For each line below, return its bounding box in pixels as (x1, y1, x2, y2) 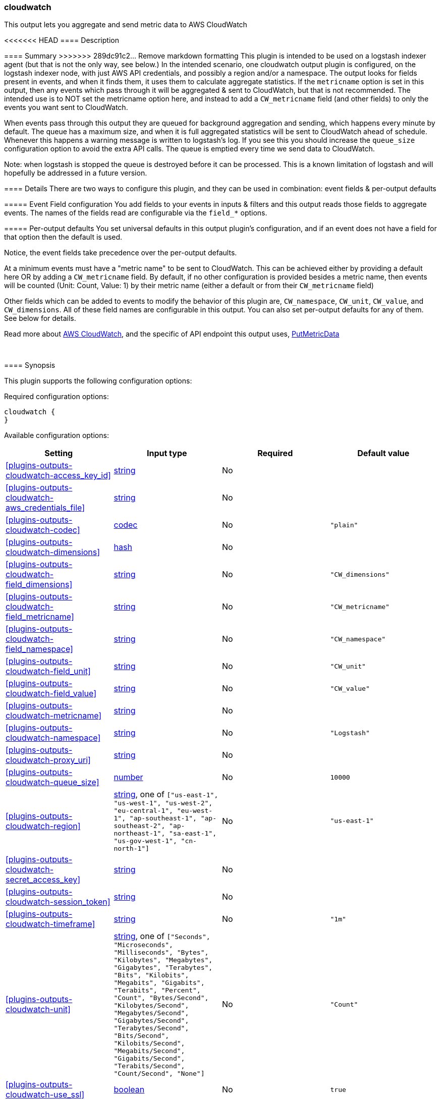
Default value (357, 448, 410, 459)
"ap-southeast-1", (129, 814, 197, 822)
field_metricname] (6, 612, 74, 622)
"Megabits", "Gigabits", (114, 979, 205, 987)
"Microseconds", (114, 941, 173, 949)
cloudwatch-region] (6, 820, 81, 831)
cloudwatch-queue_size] (6, 777, 99, 788)
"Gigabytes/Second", (114, 1017, 189, 1025)
